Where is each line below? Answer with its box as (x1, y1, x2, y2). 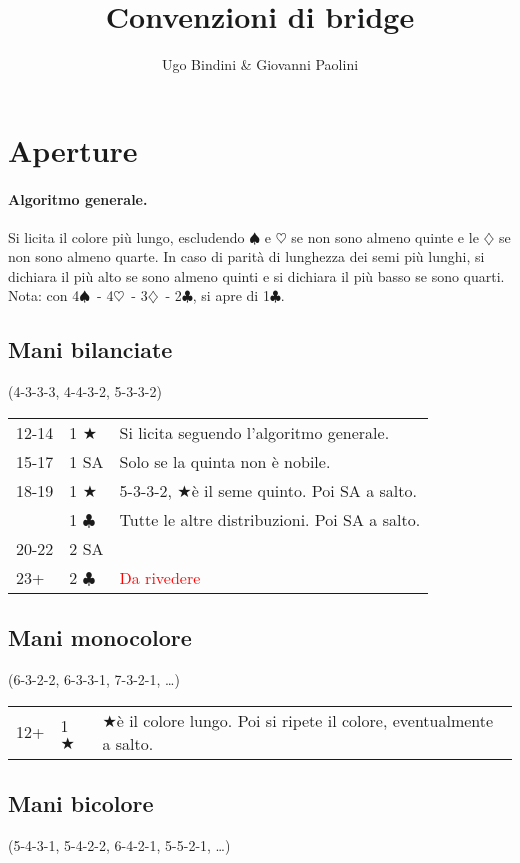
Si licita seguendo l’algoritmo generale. (119, 420, 390, 444)
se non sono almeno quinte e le (291, 226, 479, 247)
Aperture (8, 129, 138, 170)
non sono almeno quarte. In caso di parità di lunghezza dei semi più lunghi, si (8, 246, 485, 267)
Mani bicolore (8, 788, 154, 819)
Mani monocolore (8, 622, 192, 653)
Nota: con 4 (8, 285, 80, 306)
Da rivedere (119, 565, 201, 589)
